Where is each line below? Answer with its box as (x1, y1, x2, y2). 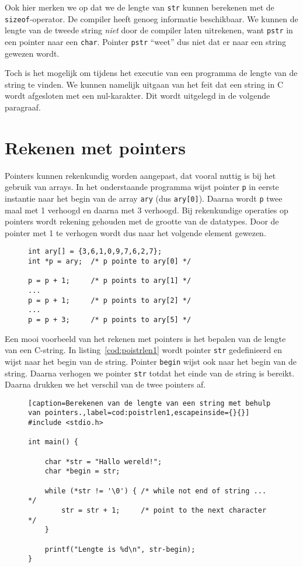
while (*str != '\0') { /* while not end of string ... (44, 486, 267, 495)
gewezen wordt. (5, 47, 60, 59)
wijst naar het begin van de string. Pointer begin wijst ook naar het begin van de (5, 355, 297, 367)
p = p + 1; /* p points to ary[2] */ (28, 296, 191, 305)
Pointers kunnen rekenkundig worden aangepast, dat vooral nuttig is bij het (5, 169, 276, 181)
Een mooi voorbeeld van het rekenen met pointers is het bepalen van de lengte (5, 332, 286, 344)
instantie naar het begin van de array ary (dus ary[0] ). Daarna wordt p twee (5, 192, 283, 204)
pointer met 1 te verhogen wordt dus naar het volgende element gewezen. (5, 226, 266, 238)
